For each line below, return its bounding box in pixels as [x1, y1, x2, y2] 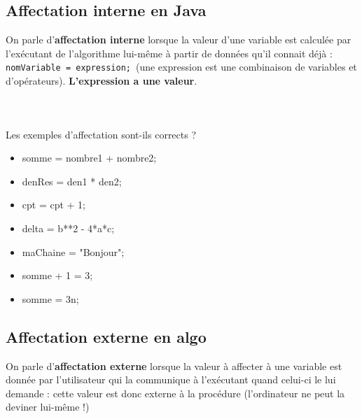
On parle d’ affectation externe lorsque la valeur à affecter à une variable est [6, 358, 342, 373]
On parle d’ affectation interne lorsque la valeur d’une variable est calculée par [6, 32, 351, 47]
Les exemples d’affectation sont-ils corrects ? [6, 127, 197, 141]
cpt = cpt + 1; [22, 197, 86, 212]
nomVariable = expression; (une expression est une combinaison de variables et [6, 59, 357, 74]
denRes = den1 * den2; [22, 173, 122, 188]
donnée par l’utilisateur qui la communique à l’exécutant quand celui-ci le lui [6, 372, 336, 387]
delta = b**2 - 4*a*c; [22, 220, 115, 235]
